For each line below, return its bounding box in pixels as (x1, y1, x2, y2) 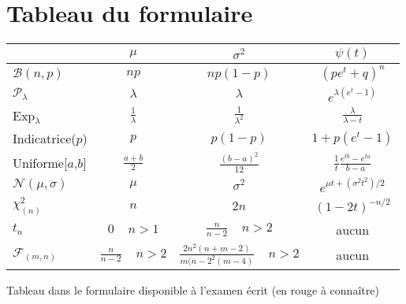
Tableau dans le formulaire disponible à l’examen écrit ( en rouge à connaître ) (6, 282, 379, 298)
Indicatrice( (13, 129, 76, 148)
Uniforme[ (13, 153, 68, 172)
